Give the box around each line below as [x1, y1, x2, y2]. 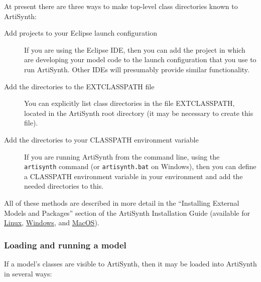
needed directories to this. [24, 181, 104, 191]
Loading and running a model [4, 238, 126, 251]
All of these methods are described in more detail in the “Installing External [4, 198, 239, 208]
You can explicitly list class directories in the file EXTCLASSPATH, [24, 98, 235, 108]
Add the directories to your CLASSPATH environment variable [4, 134, 199, 145]
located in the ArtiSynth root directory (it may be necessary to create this [24, 107, 253, 118]
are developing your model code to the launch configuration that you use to [24, 54, 256, 65]
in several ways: [4, 268, 52, 278]
